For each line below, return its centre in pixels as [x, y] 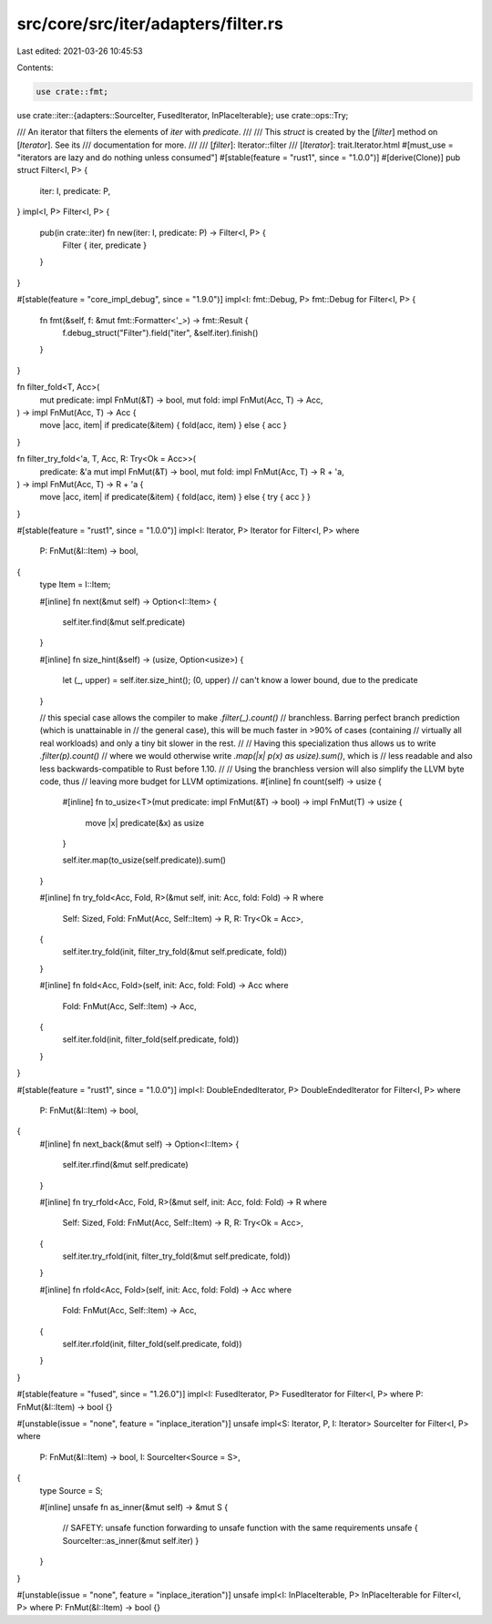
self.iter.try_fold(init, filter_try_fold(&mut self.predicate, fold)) [174, 952]
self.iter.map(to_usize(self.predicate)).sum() [144, 860]
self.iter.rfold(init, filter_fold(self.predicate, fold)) [152, 1344]
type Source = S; [72, 1490]
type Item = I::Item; [75, 585]
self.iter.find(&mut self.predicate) [124, 622]
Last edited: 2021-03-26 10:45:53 [80, 51]
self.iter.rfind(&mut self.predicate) [125, 1165]
